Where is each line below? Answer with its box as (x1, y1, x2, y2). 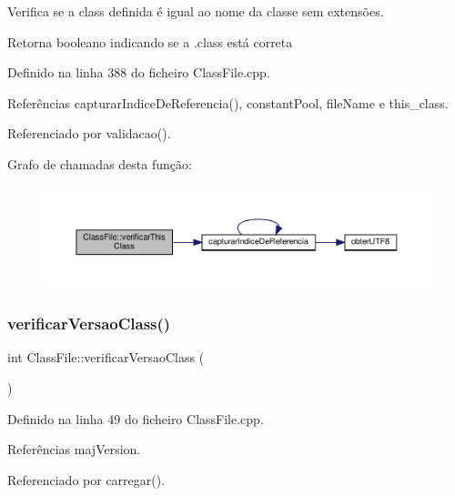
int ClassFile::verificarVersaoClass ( (7, 348, 205, 367)
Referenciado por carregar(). (7, 470, 166, 489)
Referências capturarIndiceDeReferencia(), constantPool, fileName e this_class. (7, 93, 449, 112)
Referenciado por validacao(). (7, 124, 171, 143)
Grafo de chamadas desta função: (7, 154, 192, 173)
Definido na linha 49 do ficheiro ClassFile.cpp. (7, 409, 264, 428)
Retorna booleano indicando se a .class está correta (7, 32, 293, 51)
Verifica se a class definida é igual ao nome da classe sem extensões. (7, 2, 384, 20)
